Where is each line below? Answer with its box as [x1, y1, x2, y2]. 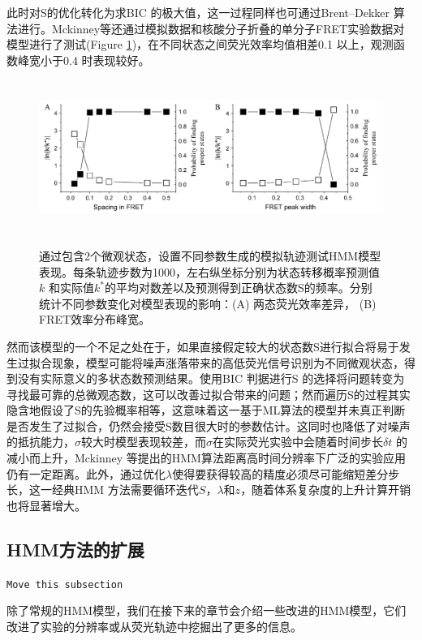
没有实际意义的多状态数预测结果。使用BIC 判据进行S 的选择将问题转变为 [17, 370, 405, 387]
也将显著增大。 [6, 496, 86, 513]
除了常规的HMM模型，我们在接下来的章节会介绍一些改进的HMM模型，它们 [6, 602, 407, 619]
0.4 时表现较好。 [62, 51, 150, 68]
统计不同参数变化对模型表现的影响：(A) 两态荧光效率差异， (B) [39, 294, 377, 311]
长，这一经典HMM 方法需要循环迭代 [6, 481, 199, 498]
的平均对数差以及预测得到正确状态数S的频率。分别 [104, 279, 372, 296]
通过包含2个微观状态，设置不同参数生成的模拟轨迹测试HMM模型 [39, 247, 381, 264]
